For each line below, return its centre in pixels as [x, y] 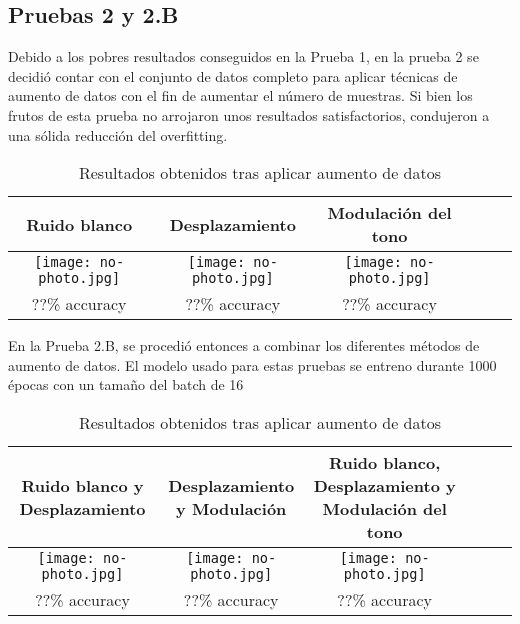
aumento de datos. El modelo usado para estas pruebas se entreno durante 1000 [252, 364]
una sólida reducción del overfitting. [118, 134]
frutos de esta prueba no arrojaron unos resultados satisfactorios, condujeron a [249, 114]
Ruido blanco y [82, 485]
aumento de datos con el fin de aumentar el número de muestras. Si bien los [240, 95]
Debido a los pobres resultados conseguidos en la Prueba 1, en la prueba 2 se [243, 56]
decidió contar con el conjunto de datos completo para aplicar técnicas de [233, 75]
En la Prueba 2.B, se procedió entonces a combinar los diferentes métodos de [244, 345]
